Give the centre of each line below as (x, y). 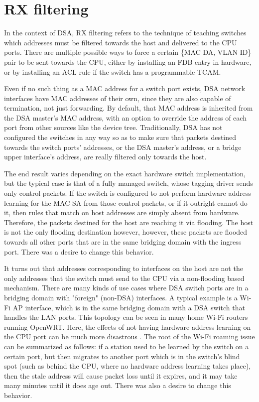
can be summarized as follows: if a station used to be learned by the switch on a (127, 346)
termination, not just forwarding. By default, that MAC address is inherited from (129, 108)
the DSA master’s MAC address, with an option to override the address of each (125, 117)
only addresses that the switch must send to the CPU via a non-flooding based (124, 278)
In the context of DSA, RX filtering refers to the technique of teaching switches (125, 33)
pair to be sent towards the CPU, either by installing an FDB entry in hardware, (128, 62)
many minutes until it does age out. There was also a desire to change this (118, 385)
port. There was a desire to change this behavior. (79, 251)
